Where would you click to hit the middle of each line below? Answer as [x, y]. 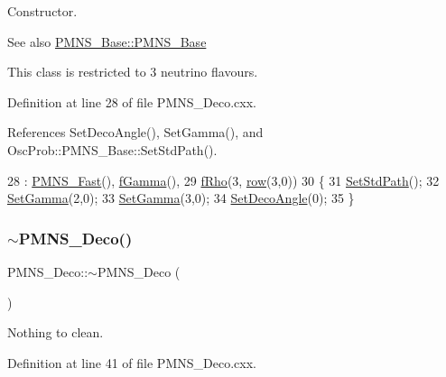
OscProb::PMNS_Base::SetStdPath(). [112, 149]
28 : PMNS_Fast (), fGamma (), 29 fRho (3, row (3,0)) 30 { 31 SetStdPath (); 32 [223, 180]
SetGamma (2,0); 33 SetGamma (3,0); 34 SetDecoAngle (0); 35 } [181, 198]
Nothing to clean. [56, 332]
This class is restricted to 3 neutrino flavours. [133, 72]
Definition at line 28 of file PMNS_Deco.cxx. [132, 101]
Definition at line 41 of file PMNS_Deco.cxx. [132, 362]
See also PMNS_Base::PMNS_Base [107, 41]
